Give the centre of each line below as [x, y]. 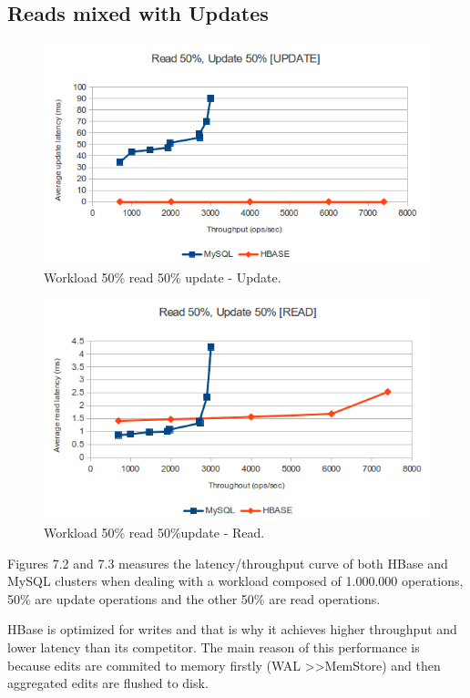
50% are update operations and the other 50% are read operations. [194, 598]
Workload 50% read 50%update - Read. [154, 532]
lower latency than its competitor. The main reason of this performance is [214, 647]
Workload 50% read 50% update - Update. [163, 277]
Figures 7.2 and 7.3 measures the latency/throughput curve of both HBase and [228, 563]
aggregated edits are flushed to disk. [108, 683]
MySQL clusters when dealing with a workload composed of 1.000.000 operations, [235, 581]
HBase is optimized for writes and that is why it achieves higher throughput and [232, 629]
